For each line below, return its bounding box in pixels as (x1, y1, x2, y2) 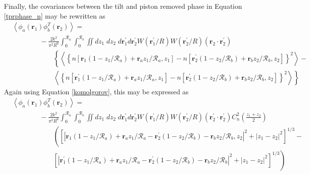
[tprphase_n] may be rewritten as (4, 10, 105, 21)
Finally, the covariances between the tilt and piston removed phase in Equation (4, 1, 242, 11)
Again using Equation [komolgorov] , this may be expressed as (4, 86, 189, 96)
